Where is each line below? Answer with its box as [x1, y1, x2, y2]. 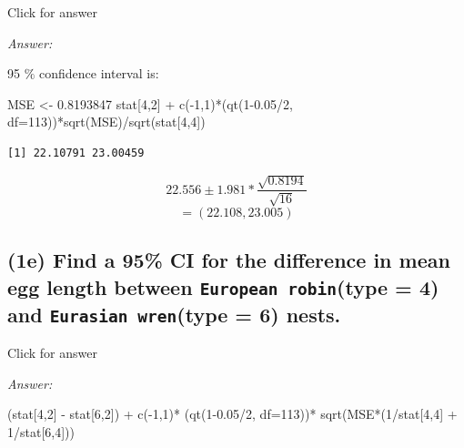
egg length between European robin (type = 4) [7, 272, 439, 300]
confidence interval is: [39, 64, 159, 83]
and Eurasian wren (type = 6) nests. [7, 300, 341, 328]
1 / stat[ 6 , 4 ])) [7, 422, 76, 441]
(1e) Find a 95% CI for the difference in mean [7, 246, 450, 274]
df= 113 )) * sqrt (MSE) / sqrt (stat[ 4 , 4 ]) [7, 112, 206, 131]
